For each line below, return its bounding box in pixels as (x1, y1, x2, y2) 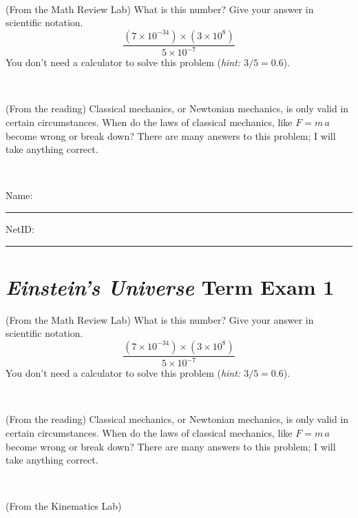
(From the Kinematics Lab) (6, 499, 122, 513)
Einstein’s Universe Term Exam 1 (6, 272, 335, 301)
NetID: (6, 221, 34, 236)
